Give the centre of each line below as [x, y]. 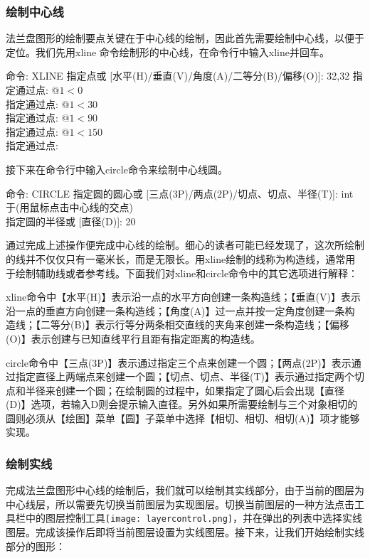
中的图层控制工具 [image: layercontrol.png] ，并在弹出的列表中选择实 [189, 518]
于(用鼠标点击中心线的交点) [69, 207]
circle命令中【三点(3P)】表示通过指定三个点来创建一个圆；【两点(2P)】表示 [179, 362]
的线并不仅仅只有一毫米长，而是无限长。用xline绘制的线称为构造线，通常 [176, 258]
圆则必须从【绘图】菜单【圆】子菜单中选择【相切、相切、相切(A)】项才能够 [183, 418]
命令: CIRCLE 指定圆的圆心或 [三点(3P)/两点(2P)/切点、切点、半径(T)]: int [180, 193]
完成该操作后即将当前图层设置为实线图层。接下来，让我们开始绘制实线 [200, 532]
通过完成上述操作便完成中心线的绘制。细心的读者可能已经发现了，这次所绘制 [185, 245]
